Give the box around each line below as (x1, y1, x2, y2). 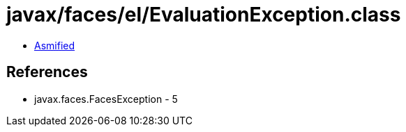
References (6, 63, 88, 81)
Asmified (34, 39, 75, 51)
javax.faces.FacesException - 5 (34, 92, 178, 105)
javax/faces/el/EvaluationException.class (6, 3, 401, 26)
